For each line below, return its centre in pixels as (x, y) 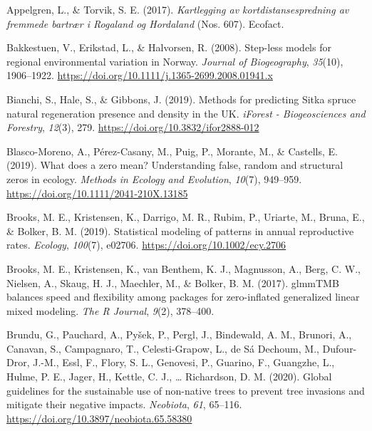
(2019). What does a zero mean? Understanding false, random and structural (175, 165)
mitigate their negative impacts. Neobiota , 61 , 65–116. (124, 404)
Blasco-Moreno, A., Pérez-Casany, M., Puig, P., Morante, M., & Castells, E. (172, 151)
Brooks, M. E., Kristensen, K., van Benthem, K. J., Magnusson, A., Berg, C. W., (184, 268)
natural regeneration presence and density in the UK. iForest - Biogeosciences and (186, 113)
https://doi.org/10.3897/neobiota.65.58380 (99, 418)
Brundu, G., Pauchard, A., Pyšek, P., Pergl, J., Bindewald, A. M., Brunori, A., (179, 334)
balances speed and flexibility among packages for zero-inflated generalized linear (183, 297)
